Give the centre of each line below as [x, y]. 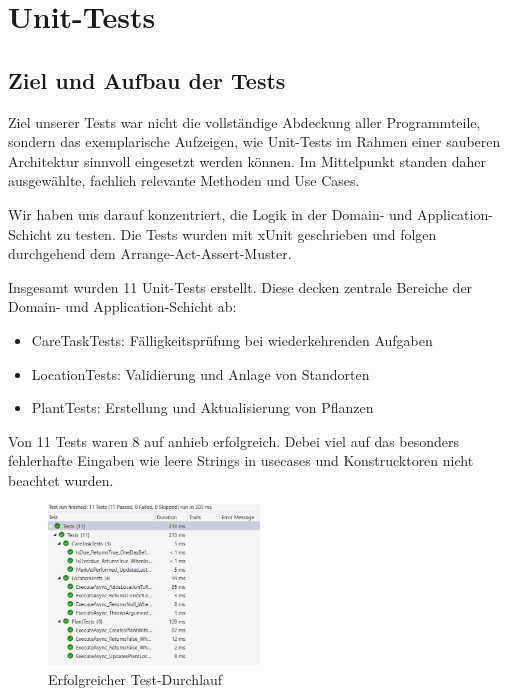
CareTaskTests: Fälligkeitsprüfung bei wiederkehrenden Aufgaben [232, 339]
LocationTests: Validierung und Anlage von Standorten [200, 373]
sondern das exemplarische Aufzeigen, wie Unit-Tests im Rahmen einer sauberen [254, 141]
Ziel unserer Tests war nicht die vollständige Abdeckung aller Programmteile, [244, 121]
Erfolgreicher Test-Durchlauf [135, 678]
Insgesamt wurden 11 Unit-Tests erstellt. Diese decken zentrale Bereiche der [240, 286]
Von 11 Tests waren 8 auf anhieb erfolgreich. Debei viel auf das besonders [234, 440]
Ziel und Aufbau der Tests [147, 79]
